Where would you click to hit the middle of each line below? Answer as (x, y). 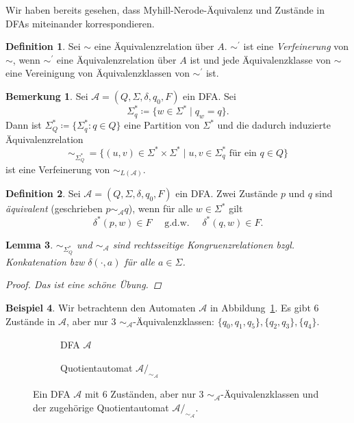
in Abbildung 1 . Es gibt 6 (264, 307)
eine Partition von (162, 125)
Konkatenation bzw (45, 261)
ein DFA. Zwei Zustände (227, 193)
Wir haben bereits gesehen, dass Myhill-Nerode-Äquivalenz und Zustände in (165, 10)
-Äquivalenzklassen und (270, 394)
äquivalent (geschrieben (54, 208)
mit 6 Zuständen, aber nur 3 (144, 394)
